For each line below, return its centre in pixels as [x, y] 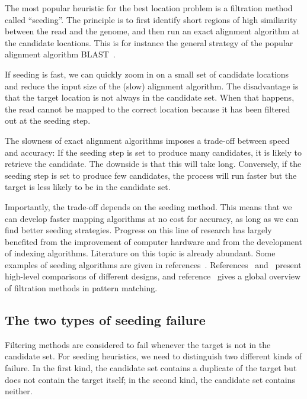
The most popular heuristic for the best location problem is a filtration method [149, 8]
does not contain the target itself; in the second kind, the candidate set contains [150, 379]
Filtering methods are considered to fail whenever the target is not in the [138, 344]
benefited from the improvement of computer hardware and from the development [153, 241]
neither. [19, 391]
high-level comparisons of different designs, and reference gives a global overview [153, 276]
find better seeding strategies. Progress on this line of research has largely [138, 230]
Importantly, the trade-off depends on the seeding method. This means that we [148, 206]
